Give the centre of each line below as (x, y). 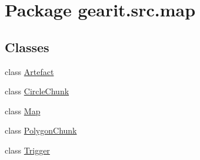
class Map (23, 110)
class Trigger (27, 150)
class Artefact (29, 71)
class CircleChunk (37, 91)
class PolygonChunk (41, 130)
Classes (27, 47)
